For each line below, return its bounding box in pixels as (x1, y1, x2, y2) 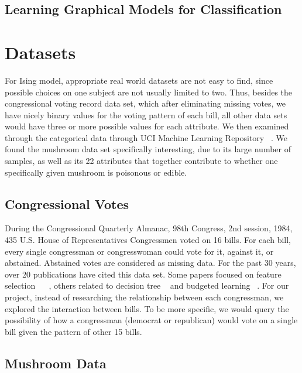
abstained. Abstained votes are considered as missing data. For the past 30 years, (5, 256, 296, 269)
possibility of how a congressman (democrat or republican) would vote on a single (5, 314, 298, 326)
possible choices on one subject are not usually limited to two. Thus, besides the (5, 85, 293, 98)
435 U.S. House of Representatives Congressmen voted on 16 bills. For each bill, (5, 234, 291, 246)
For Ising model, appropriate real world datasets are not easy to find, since (5, 74, 273, 86)
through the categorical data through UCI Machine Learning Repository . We (5, 131, 287, 143)
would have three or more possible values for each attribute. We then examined (5, 120, 289, 132)
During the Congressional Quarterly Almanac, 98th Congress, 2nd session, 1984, (5, 222, 293, 234)
